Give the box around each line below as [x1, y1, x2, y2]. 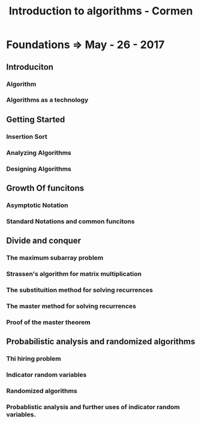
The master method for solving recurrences [6, 302, 137, 310]
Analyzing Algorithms [6, 148, 72, 157]
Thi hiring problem [6, 355, 61, 363]
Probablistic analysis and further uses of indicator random [6, 403, 180, 411]
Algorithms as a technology [6, 96, 89, 104]
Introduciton [6, 62, 54, 72]
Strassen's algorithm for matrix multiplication [6, 270, 142, 278]
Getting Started [6, 114, 65, 124]
